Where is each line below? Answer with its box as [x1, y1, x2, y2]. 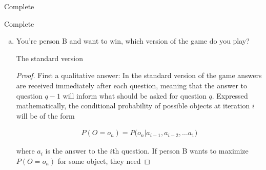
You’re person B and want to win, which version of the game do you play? [16, 35, 250, 46]
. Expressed [212, 90, 248, 101]
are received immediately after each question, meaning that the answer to [16, 80, 248, 90]
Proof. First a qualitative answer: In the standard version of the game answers [16, 70, 262, 81]
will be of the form [16, 110, 75, 121]
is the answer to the [45, 145, 108, 156]
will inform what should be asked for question [63, 90, 207, 101]
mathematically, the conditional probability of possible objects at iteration [16, 100, 250, 111]
